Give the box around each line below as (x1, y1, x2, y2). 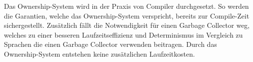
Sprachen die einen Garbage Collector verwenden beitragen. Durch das (4, 39, 217, 49)
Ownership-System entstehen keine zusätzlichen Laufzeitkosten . (4, 48, 195, 59)
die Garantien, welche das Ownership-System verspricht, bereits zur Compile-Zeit (4, 10, 250, 21)
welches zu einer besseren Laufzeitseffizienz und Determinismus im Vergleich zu (4, 29, 243, 40)
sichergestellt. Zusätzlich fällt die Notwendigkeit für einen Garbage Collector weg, (4, 20, 250, 30)
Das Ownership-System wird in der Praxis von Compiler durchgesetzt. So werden (4, 1, 249, 11)
